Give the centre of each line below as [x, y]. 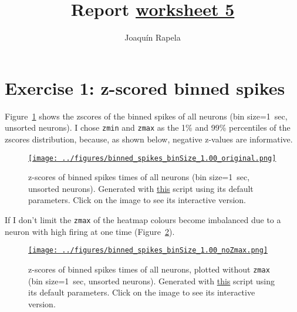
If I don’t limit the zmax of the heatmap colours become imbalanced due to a [143, 219]
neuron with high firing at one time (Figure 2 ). [90, 231]
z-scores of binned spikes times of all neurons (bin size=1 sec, [139, 177]
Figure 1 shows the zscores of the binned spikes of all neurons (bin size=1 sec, [146, 116]
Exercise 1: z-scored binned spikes [145, 87]
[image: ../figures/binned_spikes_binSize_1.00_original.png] [152, 158]
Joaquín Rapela [153, 37]
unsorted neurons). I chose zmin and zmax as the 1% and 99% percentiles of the [148, 127]
